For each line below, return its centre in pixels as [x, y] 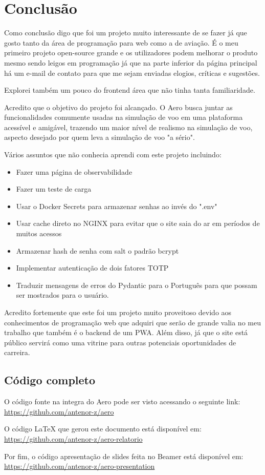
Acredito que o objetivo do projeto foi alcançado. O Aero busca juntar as [118, 107]
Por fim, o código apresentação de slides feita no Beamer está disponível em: [124, 456]
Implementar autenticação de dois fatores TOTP [92, 268]
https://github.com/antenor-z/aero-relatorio [73, 438]
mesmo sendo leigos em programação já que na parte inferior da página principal [131, 62]
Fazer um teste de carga [54, 189]
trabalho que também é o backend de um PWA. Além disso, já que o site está [126, 332]
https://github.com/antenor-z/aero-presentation [80, 466]
